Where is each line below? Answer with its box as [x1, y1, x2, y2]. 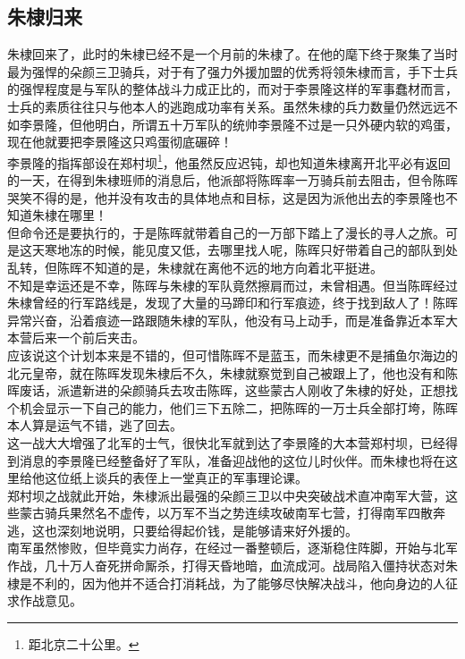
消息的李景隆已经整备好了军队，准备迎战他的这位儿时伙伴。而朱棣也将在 [19, 451, 445, 469]
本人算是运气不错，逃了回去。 [7, 416, 182, 435]
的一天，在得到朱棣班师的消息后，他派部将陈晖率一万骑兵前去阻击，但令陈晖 [7, 171, 458, 190]
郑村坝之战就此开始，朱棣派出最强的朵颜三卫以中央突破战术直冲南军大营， [7, 486, 445, 504]
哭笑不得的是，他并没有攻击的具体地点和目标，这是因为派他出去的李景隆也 [7, 188, 445, 207]
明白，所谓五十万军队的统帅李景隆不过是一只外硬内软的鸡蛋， [94, 114, 458, 133]
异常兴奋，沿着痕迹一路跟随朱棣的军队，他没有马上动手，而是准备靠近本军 [7, 310, 445, 329]
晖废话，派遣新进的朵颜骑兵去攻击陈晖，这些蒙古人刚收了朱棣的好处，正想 [7, 381, 445, 400]
